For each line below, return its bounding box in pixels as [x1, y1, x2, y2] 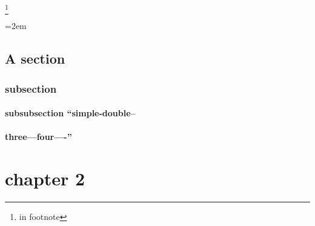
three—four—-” [5, 130, 72, 143]
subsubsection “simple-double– [5, 107, 136, 119]
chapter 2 [5, 166, 85, 191]
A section [5, 49, 65, 68]
